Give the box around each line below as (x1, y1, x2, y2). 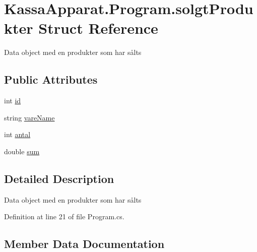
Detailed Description (4, 170, 114, 186)
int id (4, 95, 21, 106)
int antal (4, 129, 31, 140)
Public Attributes (4, 72, 98, 87)
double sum (4, 146, 40, 156)
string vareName (4, 112, 55, 122)
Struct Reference (38, 18, 158, 38)
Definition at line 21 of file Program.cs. (4, 211, 124, 222)
